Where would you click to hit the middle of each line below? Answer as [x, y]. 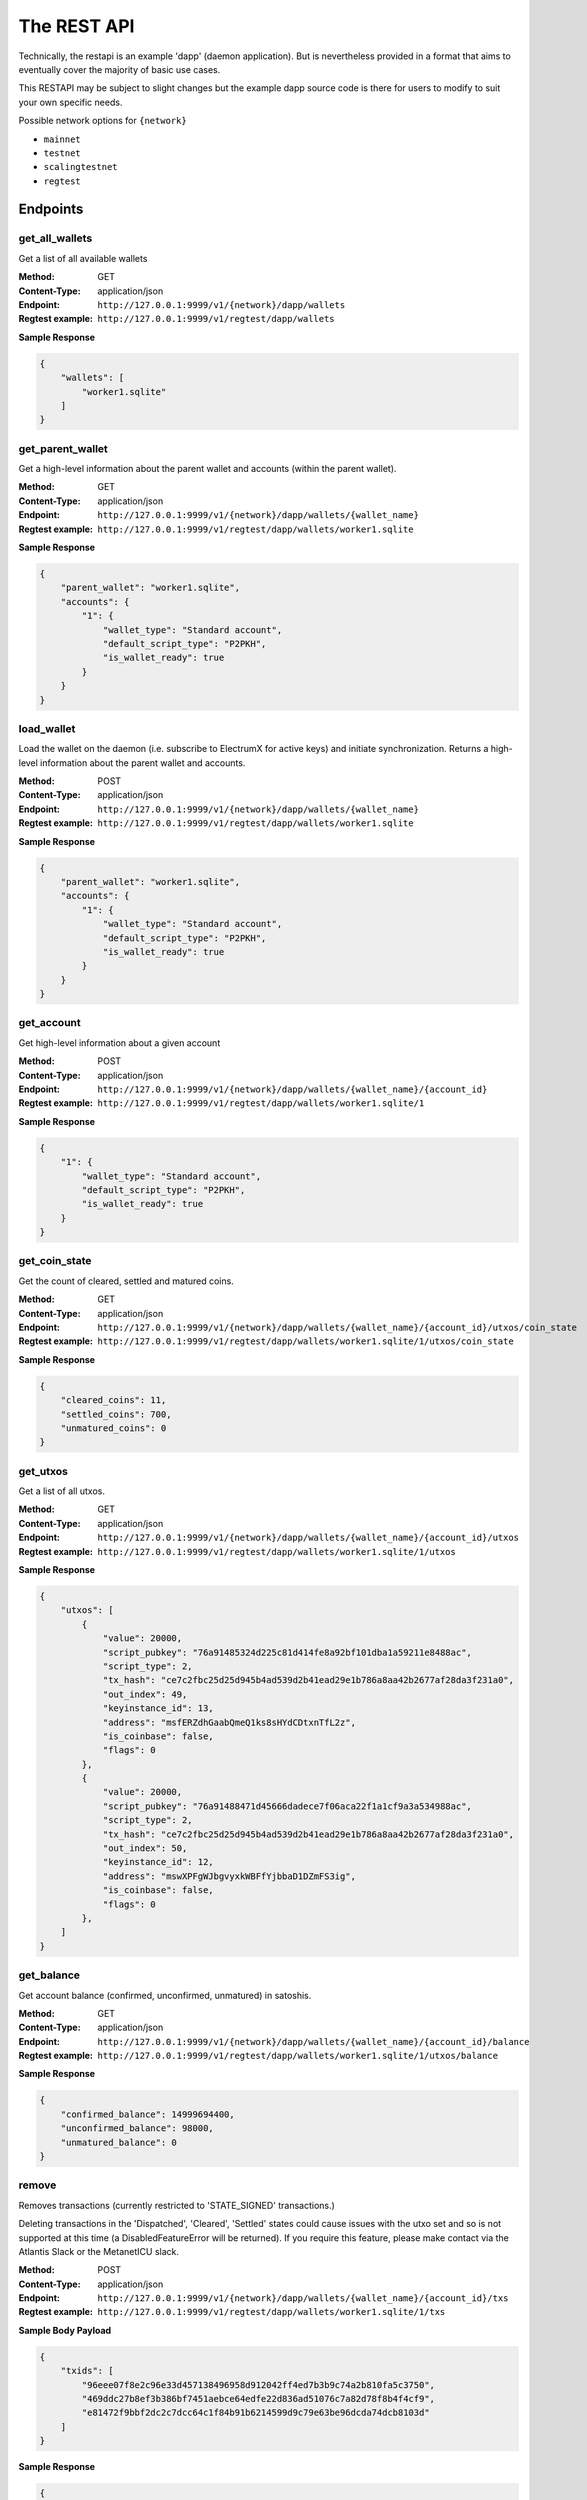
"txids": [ [87, 2371]
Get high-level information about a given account [119, 1042]
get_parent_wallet [63, 448]
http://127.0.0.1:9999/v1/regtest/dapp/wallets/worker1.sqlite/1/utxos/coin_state [305, 1341]
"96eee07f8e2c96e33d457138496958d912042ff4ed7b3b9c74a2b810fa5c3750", [258, 2384]
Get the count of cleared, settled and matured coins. [126, 1281]
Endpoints [51, 209]
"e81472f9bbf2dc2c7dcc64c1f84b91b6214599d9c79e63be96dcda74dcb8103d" [255, 2413]
